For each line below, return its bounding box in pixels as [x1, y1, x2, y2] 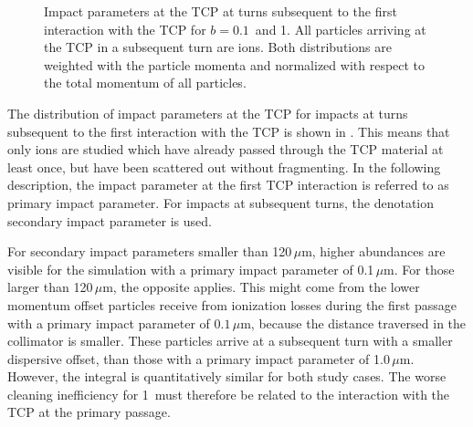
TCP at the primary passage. [7, 402, 171, 422]
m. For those [384, 259, 455, 278]
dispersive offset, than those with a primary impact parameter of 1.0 [7, 349, 390, 368]
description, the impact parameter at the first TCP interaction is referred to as [7, 175, 449, 194]
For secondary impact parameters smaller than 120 [7, 242, 292, 261]
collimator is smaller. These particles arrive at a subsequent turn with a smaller [7, 331, 453, 350]
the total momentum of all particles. [44, 73, 247, 92]
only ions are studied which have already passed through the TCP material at [7, 140, 444, 159]
